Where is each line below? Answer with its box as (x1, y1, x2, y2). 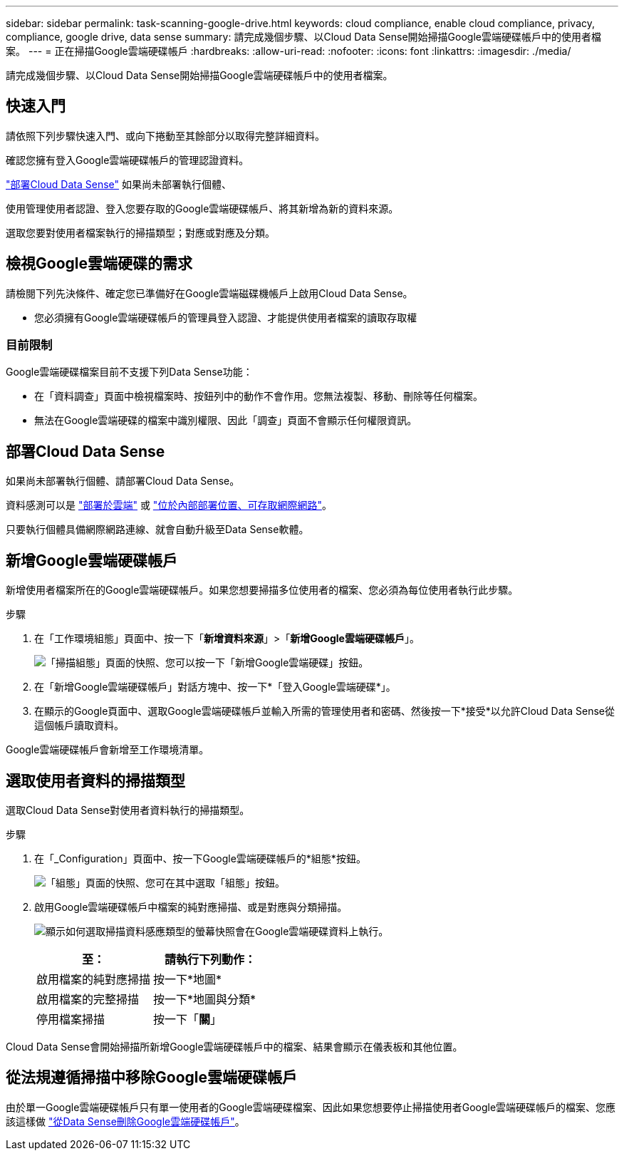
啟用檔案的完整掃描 (36, 991, 140, 1006)
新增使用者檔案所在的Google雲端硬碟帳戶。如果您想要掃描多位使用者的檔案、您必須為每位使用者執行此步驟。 (6, 584, 519, 597)
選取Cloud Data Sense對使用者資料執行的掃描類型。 (6, 803, 250, 816)
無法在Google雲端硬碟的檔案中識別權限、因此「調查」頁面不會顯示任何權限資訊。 (34, 414, 417, 427)
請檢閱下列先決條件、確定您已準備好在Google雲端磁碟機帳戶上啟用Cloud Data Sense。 (6, 287, 413, 299)
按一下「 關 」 (153, 1011, 222, 1026)
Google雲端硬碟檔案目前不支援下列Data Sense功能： (6, 366, 253, 378)
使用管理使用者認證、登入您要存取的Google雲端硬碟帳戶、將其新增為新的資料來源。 (6, 202, 399, 215)
